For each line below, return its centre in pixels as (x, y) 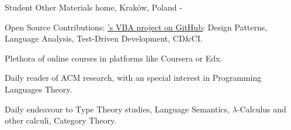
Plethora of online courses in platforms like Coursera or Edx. (114, 58)
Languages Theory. (39, 89)
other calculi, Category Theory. (61, 120)
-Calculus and (261, 109)
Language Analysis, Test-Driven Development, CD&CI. (104, 38)
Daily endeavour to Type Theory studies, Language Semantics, (117, 109)
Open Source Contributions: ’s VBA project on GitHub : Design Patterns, (136, 27)
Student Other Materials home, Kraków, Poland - (93, 7)
